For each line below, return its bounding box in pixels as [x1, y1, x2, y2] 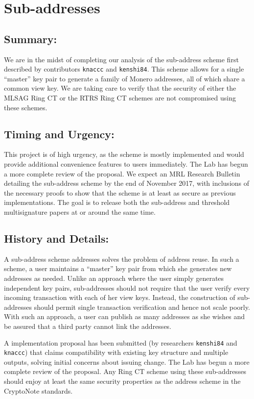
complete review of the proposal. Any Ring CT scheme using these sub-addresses [4, 366, 247, 376]
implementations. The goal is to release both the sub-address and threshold [4, 197, 230, 207]
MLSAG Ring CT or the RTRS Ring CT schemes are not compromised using [4, 93, 236, 103]
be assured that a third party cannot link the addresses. [4, 321, 172, 331]
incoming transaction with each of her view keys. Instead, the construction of [4, 292, 235, 302]
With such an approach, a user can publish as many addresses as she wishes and [4, 311, 245, 322]
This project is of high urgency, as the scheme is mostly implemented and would [4, 149, 244, 159]
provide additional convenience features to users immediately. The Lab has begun [4, 159, 248, 169]
